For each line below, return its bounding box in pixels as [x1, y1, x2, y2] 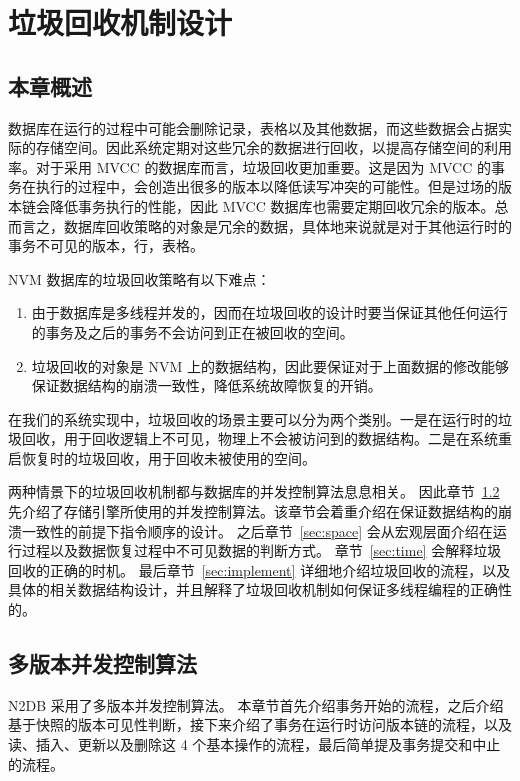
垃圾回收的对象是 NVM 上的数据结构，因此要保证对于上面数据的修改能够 [31, 355, 509, 376]
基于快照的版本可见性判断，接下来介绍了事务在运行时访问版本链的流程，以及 [8, 714, 512, 735]
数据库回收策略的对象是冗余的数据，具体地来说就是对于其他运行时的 [63, 215, 512, 236]
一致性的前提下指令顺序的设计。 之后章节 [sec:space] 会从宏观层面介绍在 [21, 520, 493, 541]
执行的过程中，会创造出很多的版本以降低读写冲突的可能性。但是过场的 [35, 176, 498, 197]
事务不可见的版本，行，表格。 [8, 235, 204, 256]
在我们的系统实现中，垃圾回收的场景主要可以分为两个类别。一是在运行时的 [8, 408, 498, 429]
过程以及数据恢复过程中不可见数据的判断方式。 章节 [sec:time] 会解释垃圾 [21, 540, 502, 561]
